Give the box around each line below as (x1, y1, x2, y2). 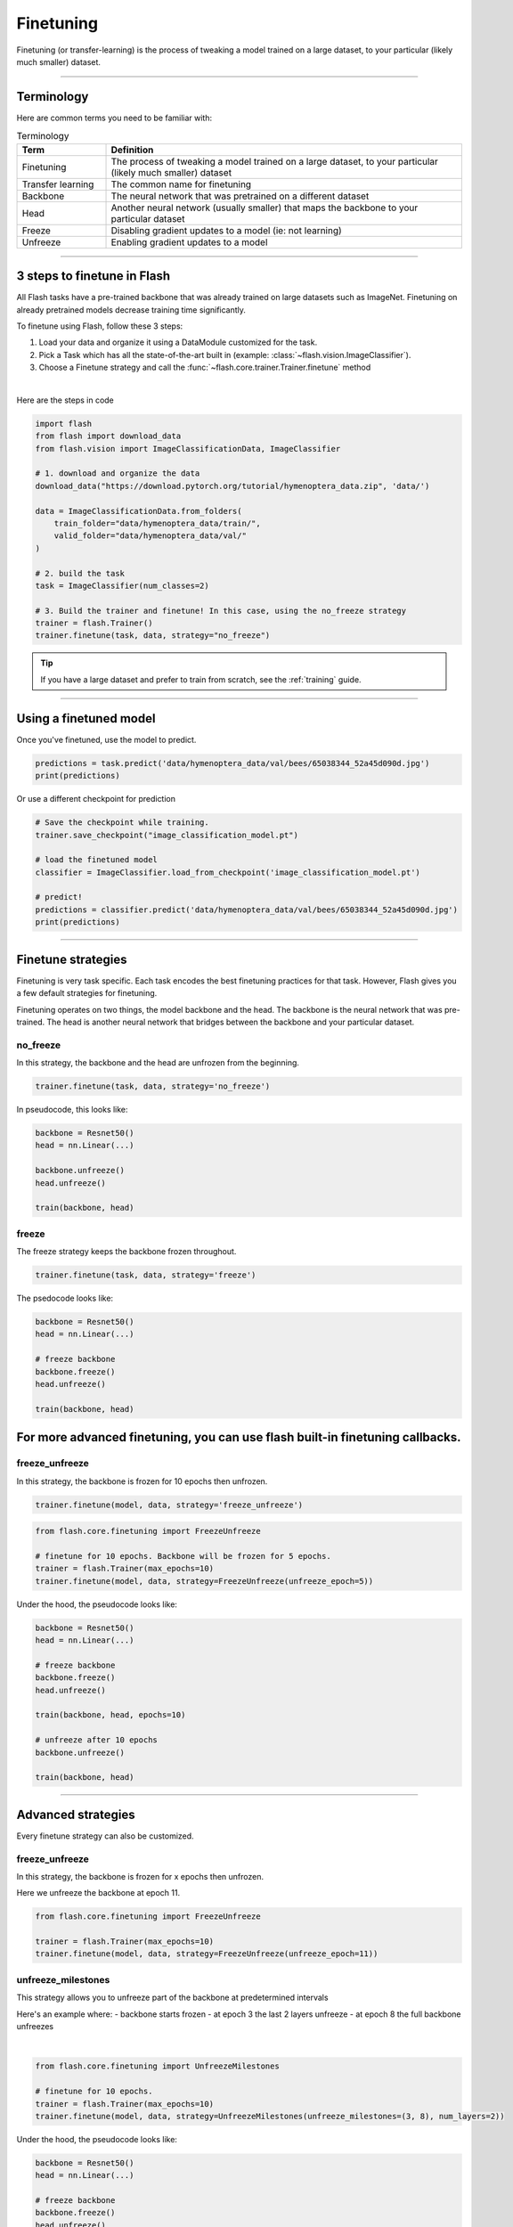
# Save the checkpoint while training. (35, 818, 209, 828)
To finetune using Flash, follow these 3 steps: (16, 321, 183, 331)
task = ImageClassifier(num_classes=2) (35, 580, 209, 591)
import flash (35, 419, 93, 428)
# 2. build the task (35, 568, 125, 578)
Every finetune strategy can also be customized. (16, 1831, 195, 1841)
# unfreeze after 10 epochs (35, 1735, 158, 1745)
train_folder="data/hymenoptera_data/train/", (53, 518, 262, 528)
